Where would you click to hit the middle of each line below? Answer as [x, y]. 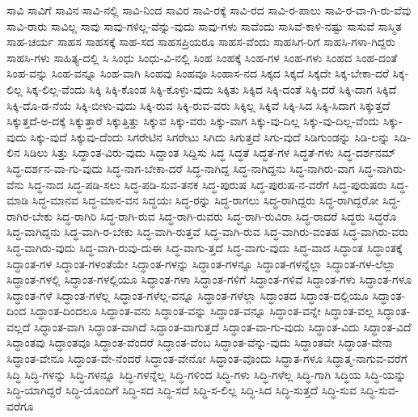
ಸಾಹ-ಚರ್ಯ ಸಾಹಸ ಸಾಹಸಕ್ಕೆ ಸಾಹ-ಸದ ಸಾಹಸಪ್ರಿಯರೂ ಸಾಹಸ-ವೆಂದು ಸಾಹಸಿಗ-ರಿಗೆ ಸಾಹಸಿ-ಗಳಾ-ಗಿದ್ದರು [201, 42]
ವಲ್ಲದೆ [19, 326]
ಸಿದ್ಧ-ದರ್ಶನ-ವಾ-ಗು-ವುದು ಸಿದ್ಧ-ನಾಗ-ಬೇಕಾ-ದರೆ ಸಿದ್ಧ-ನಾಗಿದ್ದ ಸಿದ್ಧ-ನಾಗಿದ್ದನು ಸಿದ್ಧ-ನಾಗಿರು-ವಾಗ [181, 168]
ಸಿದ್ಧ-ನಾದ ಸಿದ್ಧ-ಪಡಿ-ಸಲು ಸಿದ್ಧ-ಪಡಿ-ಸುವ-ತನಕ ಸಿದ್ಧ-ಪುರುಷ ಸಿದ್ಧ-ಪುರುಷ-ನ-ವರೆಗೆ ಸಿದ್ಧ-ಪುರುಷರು [207, 184]
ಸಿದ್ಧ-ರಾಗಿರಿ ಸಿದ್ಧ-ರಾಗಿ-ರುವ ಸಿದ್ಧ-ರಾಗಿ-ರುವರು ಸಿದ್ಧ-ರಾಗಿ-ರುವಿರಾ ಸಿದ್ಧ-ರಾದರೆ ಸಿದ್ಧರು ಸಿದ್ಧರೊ [226, 215]
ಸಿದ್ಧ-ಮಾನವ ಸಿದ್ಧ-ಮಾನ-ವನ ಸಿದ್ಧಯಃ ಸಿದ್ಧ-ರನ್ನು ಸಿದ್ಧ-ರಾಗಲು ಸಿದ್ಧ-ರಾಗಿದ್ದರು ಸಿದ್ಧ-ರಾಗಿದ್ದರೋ [205, 200]
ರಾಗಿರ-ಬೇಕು [30, 215]
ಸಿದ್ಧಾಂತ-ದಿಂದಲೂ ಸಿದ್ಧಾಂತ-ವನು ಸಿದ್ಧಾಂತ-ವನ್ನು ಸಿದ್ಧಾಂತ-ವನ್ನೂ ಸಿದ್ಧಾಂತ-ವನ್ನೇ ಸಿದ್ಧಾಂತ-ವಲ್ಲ [201, 311]
